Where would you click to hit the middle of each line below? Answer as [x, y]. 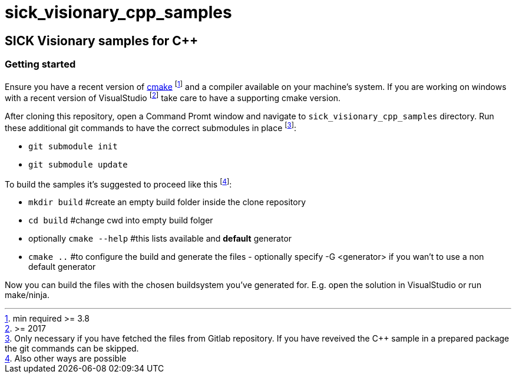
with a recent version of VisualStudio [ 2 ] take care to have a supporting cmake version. [173, 97]
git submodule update [78, 164]
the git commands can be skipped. [72, 349]
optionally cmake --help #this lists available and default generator [160, 239]
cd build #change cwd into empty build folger [121, 220]
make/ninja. [27, 295]
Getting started [40, 64]
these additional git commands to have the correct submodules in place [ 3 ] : [151, 127]
